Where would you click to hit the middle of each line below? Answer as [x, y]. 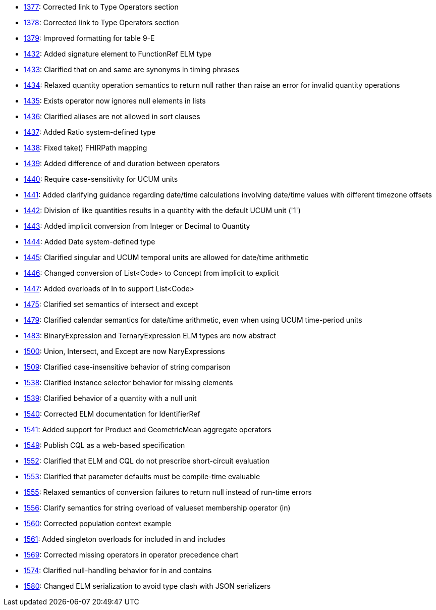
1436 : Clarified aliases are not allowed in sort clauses [112, 116]
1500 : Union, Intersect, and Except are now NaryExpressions [124, 351]
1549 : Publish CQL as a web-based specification [104, 445]
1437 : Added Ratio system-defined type [90, 132]
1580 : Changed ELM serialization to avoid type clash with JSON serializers [147, 586]
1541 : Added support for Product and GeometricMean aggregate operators [148, 429]
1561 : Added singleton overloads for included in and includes [125, 539]
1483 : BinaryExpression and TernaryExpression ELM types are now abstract [150, 336]
